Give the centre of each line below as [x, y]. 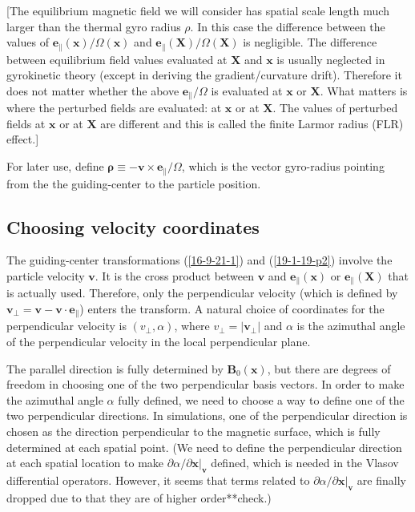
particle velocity [46, 275]
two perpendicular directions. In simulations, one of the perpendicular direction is [207, 415]
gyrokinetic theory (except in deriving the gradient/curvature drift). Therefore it [204, 75]
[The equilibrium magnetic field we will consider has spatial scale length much [198, 10]
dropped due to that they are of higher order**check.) [139, 497]
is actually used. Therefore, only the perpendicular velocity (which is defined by [202, 293]
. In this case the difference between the [288, 26]
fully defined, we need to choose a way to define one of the [261, 399]
